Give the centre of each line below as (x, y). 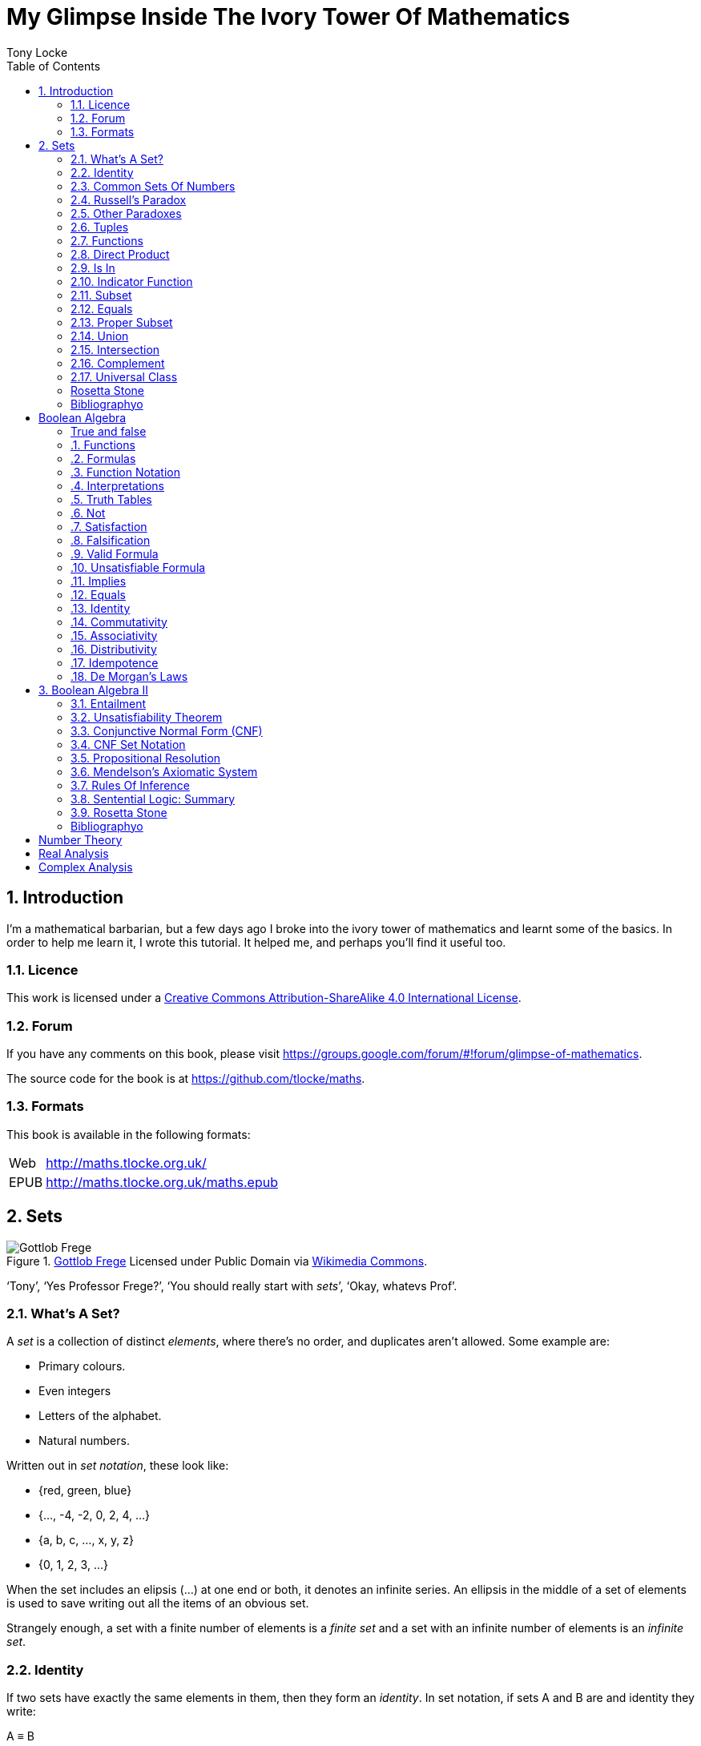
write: (21, 1712)
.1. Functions (103, 445)
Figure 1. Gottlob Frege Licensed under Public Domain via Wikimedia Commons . (217, 1261)
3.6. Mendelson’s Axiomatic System (164, 771)
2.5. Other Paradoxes (126, 213)
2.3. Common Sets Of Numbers (153, 186)
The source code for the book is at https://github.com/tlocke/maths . (186, 1079)
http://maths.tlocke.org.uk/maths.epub (162, 1182)
